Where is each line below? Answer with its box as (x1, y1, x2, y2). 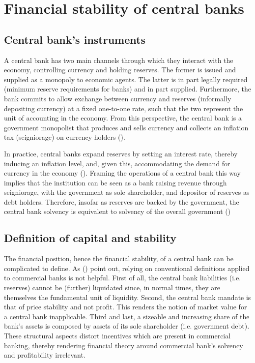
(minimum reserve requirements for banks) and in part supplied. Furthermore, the (4, 84, 251, 94)
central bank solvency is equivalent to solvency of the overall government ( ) (4, 206, 231, 216)
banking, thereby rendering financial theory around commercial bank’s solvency (4, 340, 243, 350)
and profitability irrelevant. (4, 350, 85, 360)
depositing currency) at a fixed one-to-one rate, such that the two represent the (4, 103, 243, 113)
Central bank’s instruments (4, 31, 145, 47)
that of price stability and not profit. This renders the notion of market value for (4, 302, 247, 312)
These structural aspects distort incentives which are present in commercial (4, 331, 231, 341)
